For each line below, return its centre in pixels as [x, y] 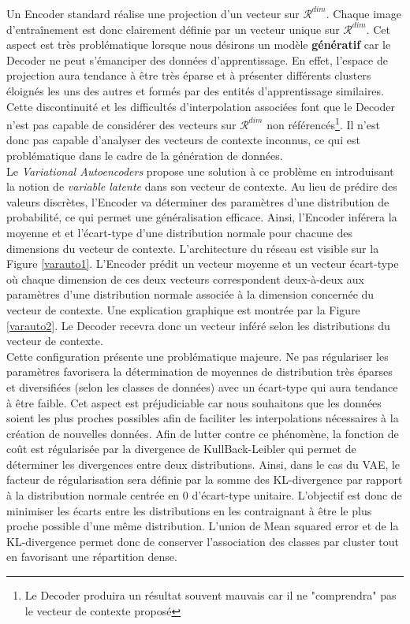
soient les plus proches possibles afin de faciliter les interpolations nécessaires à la [203, 418]
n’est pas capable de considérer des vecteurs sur [121, 124]
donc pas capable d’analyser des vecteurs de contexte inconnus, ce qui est [183, 140]
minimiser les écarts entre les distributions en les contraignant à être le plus [189, 510]
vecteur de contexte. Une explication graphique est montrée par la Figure [183, 309]
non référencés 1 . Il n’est [323, 123]
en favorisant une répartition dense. [92, 557]
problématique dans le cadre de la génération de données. [145, 155]
